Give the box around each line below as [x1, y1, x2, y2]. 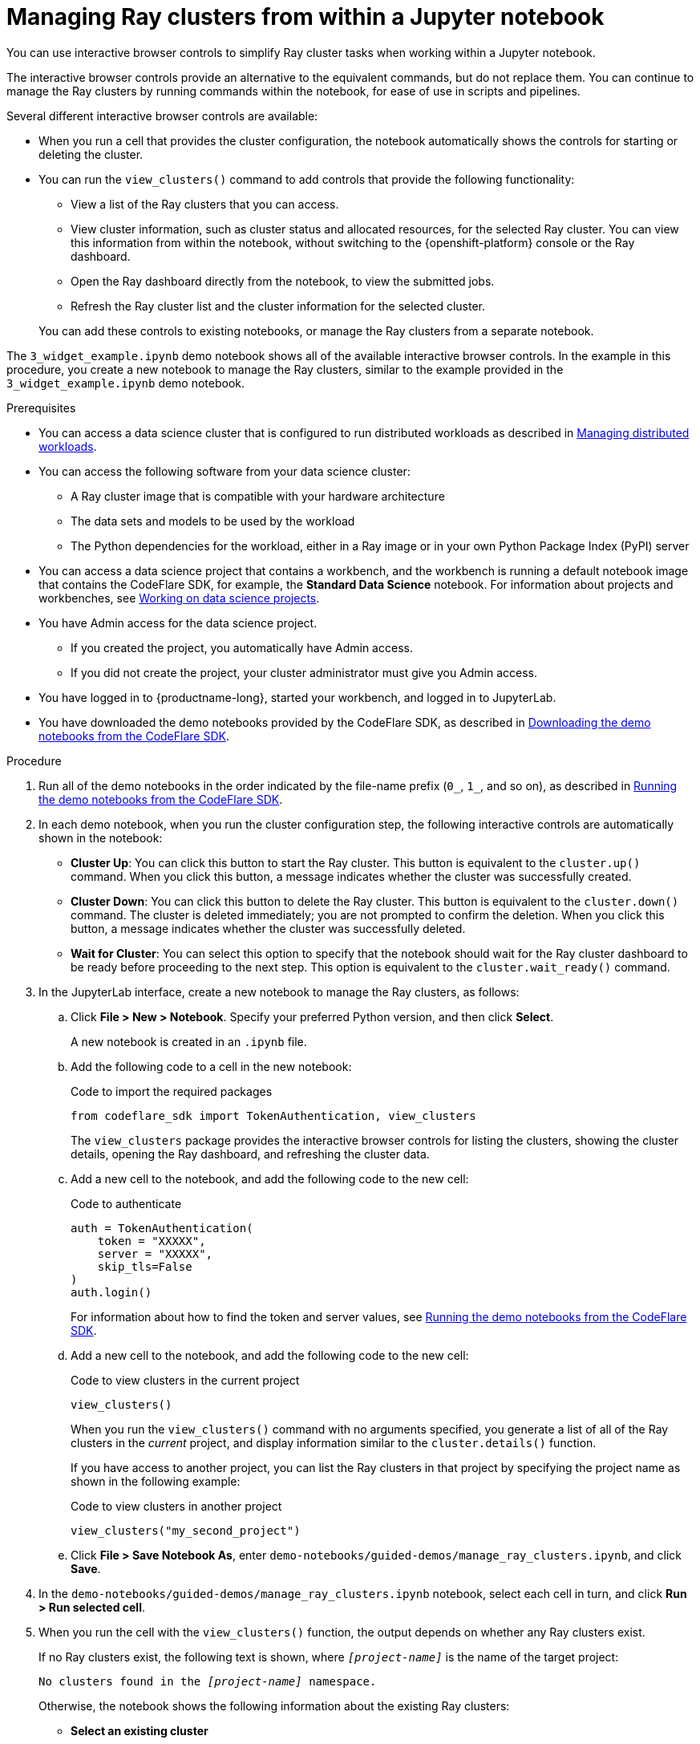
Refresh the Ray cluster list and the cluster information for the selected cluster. [71, 298, 486, 313]
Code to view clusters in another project [71, 1499, 282, 1513]
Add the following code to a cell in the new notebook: [71, 1059, 352, 1073]
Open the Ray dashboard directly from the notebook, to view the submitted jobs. [71, 274, 495, 288]
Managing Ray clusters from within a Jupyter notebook [6, 3, 605, 30]
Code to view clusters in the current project [71, 1373, 300, 1387]
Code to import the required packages [71, 1084, 273, 1098]
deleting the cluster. [38, 147, 144, 161]
